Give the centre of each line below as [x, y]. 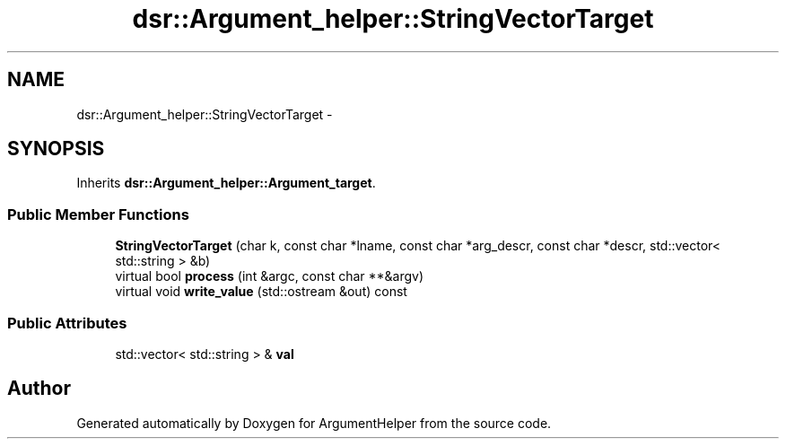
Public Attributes [67, 323]
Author [39, 389]
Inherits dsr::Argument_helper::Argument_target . [226, 183]
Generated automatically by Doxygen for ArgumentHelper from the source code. [314, 423]
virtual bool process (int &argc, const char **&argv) [270, 276]
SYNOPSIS [56, 149]
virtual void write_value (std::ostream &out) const [261, 292]
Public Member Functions [98, 214]
